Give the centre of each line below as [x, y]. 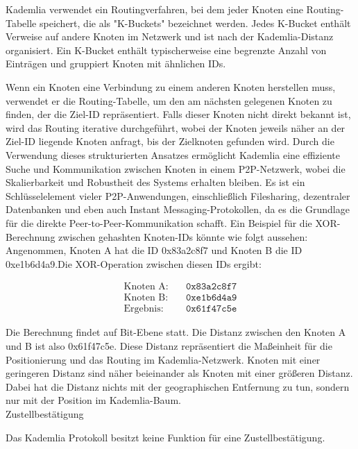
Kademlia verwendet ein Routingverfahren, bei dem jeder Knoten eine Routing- [175, 9]
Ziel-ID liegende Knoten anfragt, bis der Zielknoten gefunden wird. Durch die [170, 141]
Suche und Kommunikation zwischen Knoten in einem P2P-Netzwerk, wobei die [176, 168]
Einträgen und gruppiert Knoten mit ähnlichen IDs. [116, 63]
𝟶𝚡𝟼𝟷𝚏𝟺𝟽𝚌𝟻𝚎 [211, 309]
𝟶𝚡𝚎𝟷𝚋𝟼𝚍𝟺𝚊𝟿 [211, 298]
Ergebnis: [144, 309]
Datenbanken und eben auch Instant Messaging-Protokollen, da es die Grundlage [178, 209]
